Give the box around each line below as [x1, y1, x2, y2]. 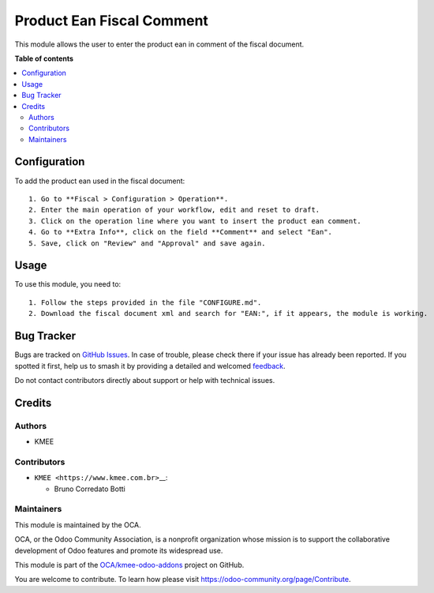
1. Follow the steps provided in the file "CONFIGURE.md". [28, 298, 262, 307]
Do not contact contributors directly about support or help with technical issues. [14, 375, 275, 385]
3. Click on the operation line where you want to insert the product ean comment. [28, 216, 362, 225]
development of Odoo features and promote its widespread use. [14, 546, 223, 555]
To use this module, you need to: [14, 280, 122, 289]
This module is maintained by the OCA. [14, 520, 141, 529]
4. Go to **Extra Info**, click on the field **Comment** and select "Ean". [28, 227, 333, 237]
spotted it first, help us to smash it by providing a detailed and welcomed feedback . [14, 361, 286, 370]
